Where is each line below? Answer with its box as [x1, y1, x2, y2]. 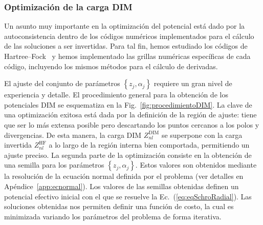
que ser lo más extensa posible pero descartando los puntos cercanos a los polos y [4, 119, 259, 130]
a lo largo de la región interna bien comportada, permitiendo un [49, 139, 250, 150]
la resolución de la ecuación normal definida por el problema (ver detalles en [4, 171, 244, 181]
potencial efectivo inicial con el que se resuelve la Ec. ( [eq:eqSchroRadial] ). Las [4, 191, 252, 201]
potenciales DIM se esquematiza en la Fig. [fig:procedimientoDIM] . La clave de [4, 99, 252, 110]
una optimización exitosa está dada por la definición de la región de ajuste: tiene [4, 109, 257, 120]
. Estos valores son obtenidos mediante [135, 159, 257, 170]
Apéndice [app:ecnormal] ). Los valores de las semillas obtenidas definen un [4, 180, 239, 191]
